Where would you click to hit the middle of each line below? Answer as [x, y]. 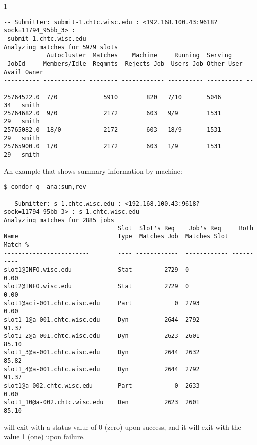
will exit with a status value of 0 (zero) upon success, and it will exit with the [123, 426]
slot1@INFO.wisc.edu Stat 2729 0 [97, 270]
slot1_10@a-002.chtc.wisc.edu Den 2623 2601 [102, 402]
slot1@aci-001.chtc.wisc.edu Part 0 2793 [102, 303]
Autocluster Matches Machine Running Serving [139, 56]
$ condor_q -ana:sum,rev [45, 187]
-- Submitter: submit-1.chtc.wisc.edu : [72, 22]
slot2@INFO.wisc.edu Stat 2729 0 [97, 286]
